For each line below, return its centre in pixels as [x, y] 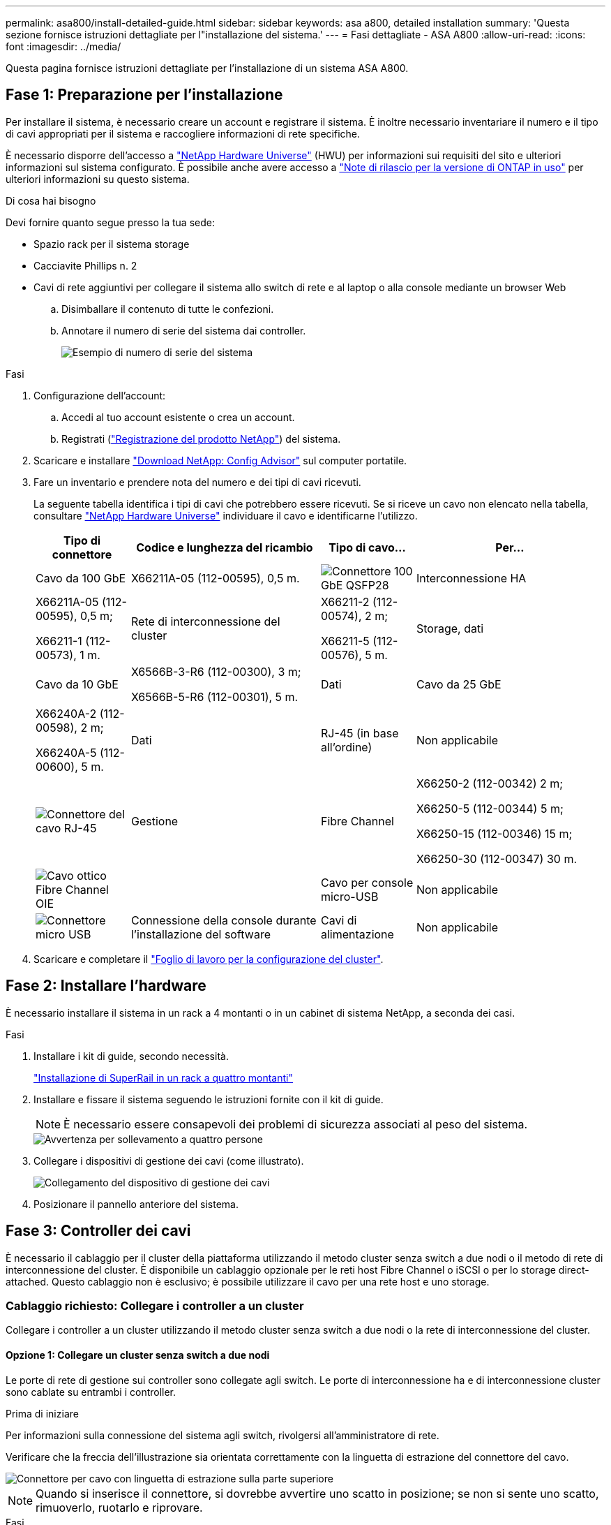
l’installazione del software [201, 934]
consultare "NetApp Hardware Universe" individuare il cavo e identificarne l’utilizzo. [226, 515]
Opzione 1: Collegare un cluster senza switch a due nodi [138, 1355]
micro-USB [349, 896]
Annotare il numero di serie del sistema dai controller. [184, 330]
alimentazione [357, 934]
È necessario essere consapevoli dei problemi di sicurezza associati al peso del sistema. [296, 1124]
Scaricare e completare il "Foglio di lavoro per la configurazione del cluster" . [209, 959]
